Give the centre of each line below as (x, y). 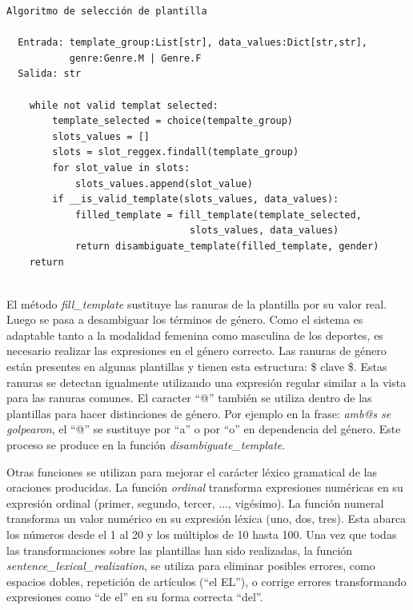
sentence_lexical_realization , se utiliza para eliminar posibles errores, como (191, 566)
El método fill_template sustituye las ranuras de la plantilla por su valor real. (197, 303)
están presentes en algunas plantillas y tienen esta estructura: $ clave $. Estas (197, 367)
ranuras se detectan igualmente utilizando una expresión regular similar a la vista (206, 382)
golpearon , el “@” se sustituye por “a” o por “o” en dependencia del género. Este (204, 429)
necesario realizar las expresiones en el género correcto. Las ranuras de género (196, 351)
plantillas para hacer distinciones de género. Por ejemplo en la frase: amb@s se (199, 413)
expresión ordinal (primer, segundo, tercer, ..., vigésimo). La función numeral (195, 502)
